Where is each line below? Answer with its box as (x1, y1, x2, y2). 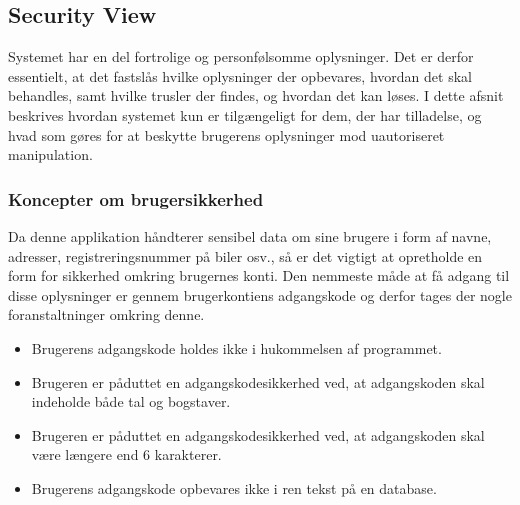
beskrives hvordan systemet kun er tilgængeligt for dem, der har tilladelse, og (8, 104, 482, 125)
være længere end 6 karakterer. (31, 444, 222, 465)
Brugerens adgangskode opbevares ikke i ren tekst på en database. (31, 477, 437, 498)
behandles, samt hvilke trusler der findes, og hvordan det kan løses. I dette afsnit (8, 85, 504, 106)
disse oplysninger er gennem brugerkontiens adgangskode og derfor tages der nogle (8, 284, 512, 305)
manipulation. (8, 144, 93, 165)
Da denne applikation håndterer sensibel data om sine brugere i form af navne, (8, 225, 492, 246)
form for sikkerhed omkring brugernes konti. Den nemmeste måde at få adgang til (8, 265, 510, 286)
